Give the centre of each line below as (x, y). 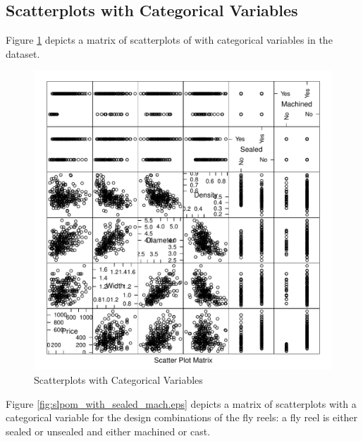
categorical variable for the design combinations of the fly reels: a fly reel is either (182, 417)
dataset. (23, 53)
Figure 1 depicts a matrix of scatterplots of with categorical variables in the (169, 40)
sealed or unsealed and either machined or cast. (108, 431)
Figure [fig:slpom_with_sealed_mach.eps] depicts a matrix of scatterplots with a (181, 403)
